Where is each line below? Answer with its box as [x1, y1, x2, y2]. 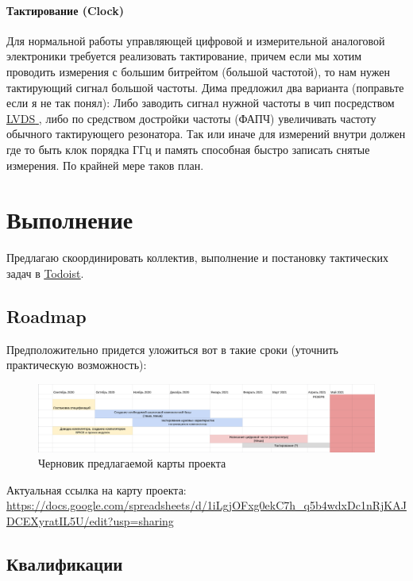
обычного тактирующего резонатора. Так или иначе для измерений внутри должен [6, 125, 406, 142]
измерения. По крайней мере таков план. [6, 156, 204, 173]
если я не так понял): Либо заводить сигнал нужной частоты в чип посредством [6, 94, 395, 111]
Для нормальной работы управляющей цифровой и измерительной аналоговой [6, 32, 385, 48]
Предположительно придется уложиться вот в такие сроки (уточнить [6, 341, 338, 357]
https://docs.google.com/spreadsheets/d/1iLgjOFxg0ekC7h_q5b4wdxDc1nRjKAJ [6, 497, 407, 514]
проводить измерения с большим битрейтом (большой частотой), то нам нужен [6, 63, 391, 79]
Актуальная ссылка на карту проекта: [6, 481, 187, 498]
